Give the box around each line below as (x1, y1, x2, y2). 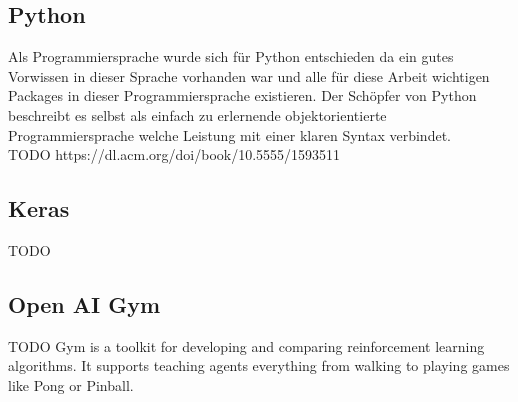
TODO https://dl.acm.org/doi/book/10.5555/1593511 (8, 144, 341, 165)
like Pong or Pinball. (8, 374, 134, 395)
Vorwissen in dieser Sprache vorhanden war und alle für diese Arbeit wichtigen (8, 65, 490, 86)
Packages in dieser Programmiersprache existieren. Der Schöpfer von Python (8, 85, 477, 106)
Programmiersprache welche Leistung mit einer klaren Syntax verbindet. (8, 124, 451, 145)
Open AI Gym (8, 288, 161, 319)
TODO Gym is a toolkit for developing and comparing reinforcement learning (8, 335, 485, 356)
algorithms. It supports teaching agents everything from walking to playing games (8, 355, 510, 376)
